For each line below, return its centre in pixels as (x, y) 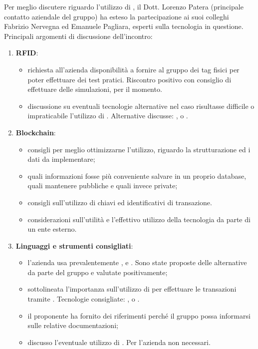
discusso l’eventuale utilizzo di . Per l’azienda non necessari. (119, 342)
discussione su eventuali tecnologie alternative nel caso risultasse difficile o (141, 106)
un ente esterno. (52, 229)
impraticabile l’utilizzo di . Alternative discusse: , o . (108, 116)
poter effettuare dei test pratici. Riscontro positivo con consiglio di (129, 79)
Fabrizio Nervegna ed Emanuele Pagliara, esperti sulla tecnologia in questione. (124, 26)
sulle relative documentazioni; (73, 325)
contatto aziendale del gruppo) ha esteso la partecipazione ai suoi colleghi (117, 16)
